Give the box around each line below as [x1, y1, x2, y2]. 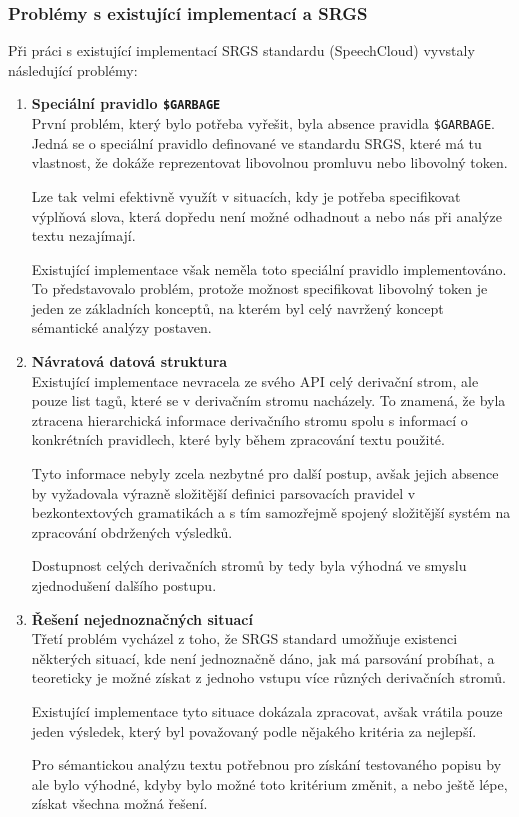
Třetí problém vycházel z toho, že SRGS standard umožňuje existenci [31, 628, 458, 649]
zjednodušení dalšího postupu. [31, 575, 217, 595]
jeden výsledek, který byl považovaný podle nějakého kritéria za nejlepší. [31, 720, 477, 741]
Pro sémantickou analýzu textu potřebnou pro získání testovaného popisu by [31, 754, 502, 775]
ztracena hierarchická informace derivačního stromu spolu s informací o [31, 409, 468, 430]
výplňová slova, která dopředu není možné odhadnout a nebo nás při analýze [31, 205, 502, 226]
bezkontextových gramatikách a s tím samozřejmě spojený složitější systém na [31, 502, 511, 523]
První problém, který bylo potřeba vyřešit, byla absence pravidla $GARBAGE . [31, 113, 495, 134]
